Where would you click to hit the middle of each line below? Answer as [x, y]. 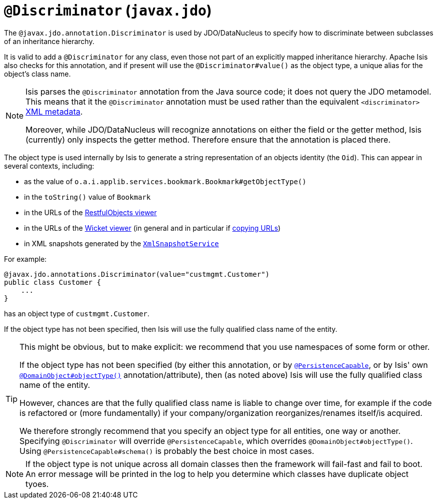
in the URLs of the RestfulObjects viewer [90, 212]
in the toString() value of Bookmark [87, 197]
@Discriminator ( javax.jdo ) [108, 11]
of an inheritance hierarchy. [49, 41]
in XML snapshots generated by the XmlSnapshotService [121, 243]
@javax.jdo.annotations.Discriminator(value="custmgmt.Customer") [137, 274]
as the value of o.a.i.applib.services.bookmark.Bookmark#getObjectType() [165, 181]
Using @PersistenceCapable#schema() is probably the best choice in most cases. [167, 451]
